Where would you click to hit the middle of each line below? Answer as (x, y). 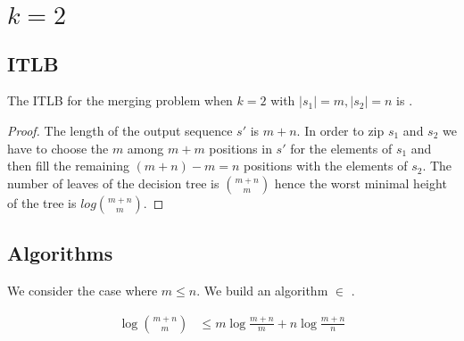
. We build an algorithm (262, 290)
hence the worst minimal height (360, 183)
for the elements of (341, 148)
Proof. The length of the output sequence (120, 130)
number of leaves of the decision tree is (113, 183)
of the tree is (42, 202)
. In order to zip (340, 130)
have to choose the (58, 148)
